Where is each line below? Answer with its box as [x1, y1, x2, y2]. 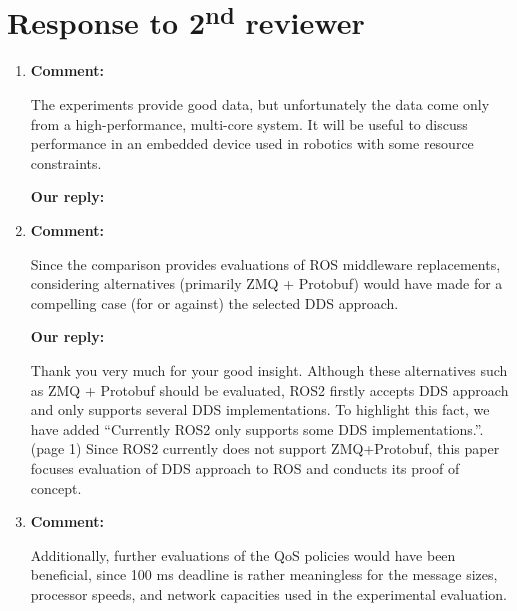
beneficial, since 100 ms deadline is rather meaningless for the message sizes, [30, 564, 498, 585]
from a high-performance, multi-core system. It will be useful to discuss [30, 113, 468, 134]
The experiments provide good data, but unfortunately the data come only [30, 94, 490, 115]
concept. [30, 477, 82, 498]
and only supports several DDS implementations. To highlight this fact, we [30, 399, 490, 420]
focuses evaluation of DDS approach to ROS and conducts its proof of [30, 457, 460, 478]
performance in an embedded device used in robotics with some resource [30, 133, 474, 154]
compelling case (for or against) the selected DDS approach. [30, 292, 399, 313]
